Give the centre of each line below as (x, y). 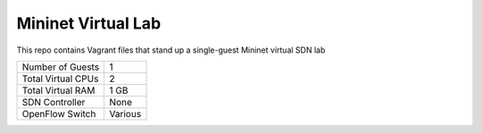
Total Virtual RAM (58, 90)
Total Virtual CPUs (60, 79)
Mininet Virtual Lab (89, 23)
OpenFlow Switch (59, 113)
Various (125, 113)
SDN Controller (54, 102)
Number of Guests (61, 67)
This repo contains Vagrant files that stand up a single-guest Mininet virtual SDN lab (171, 50)
